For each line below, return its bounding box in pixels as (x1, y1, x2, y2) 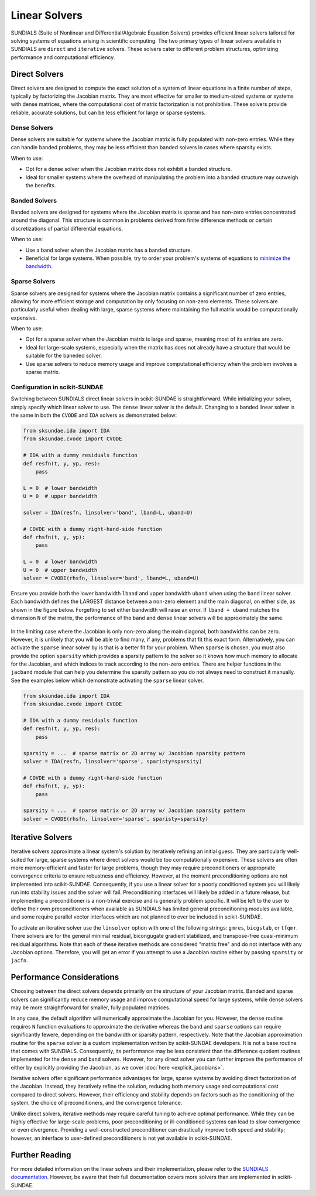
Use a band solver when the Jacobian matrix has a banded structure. (25, 246, 193, 253)
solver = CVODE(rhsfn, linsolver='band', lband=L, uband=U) (23, 574, 200, 581)
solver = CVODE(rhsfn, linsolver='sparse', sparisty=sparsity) (23, 815, 209, 822)
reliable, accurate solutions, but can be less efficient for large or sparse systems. (11, 109, 206, 116)
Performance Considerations (11, 972, 119, 982)
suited (11, 856, 26, 863)
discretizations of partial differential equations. (11, 225, 123, 232)
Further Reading (11, 1150, 71, 1160)
